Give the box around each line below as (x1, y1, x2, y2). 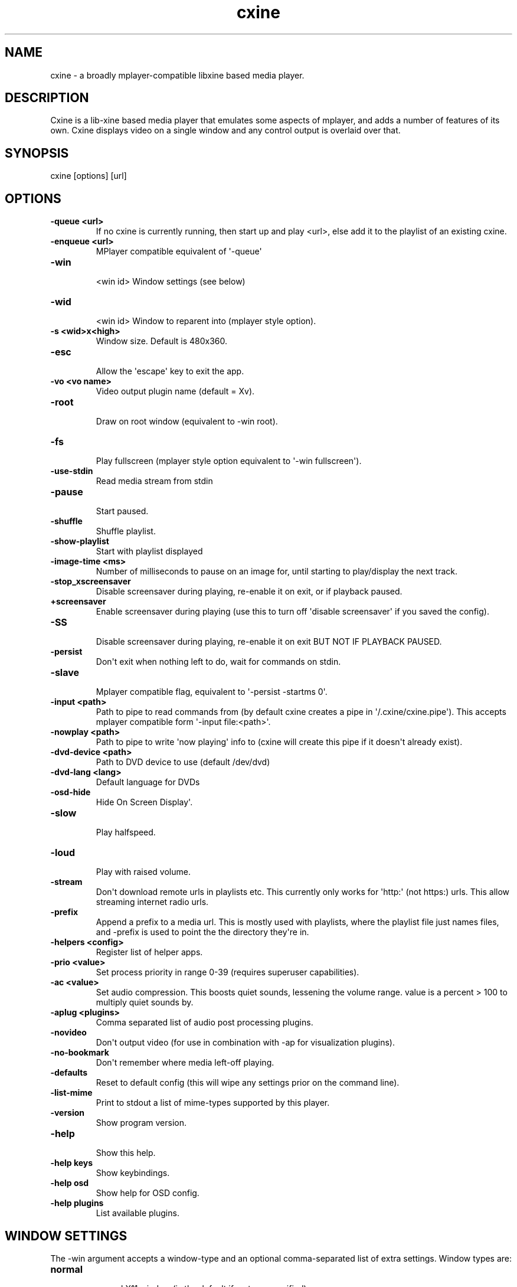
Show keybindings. (96, 1168, 170, 1178)
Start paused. (96, 506, 149, 517)
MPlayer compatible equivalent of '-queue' (96, 246, 262, 257)
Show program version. (96, 1118, 187, 1128)
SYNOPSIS (5, 145, 69, 161)
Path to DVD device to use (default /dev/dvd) (96, 757, 270, 767)
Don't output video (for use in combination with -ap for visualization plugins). (96, 1037, 395, 1048)
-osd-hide (50, 787, 91, 798)
